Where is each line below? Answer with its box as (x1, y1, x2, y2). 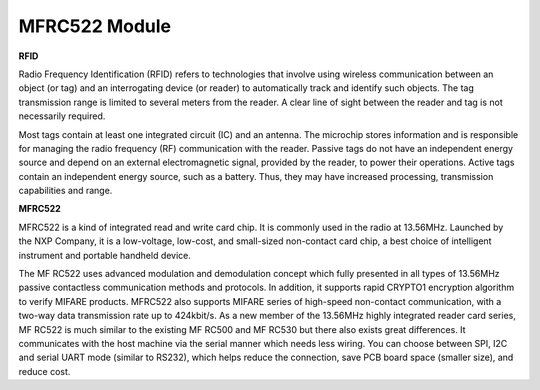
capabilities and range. (18, 185, 113, 197)
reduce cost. (18, 365, 71, 377)
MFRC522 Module (18, 15, 172, 37)
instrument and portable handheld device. (18, 249, 192, 261)
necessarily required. (18, 110, 106, 122)
